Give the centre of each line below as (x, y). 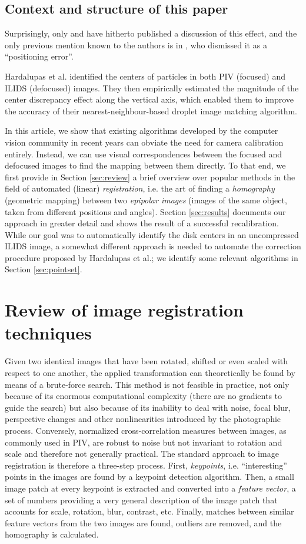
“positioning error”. (39, 56)
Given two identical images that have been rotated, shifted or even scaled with (147, 361)
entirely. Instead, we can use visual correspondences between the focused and (144, 154)
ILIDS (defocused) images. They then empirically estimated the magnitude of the (152, 88)
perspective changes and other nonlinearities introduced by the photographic (143, 419)
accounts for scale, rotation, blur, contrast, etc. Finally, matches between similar (149, 511)
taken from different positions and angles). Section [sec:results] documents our (145, 211)
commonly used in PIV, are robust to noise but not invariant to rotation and (144, 442)
